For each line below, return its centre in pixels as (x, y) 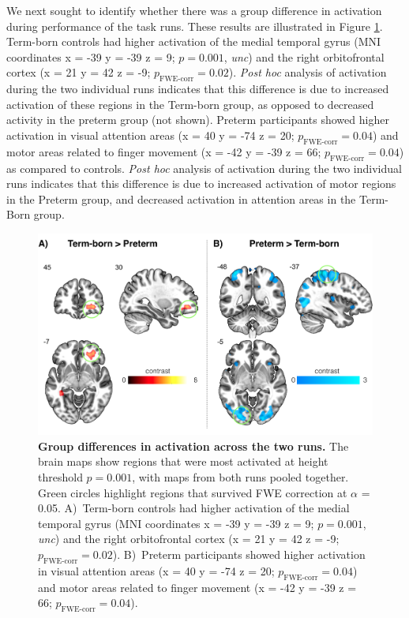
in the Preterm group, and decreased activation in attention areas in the (181, 199)
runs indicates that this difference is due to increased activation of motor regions (201, 184)
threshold (60, 477)
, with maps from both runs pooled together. (240, 477)
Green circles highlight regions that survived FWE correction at (193, 492)
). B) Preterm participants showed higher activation (239, 554)
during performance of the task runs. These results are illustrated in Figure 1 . (195, 26)
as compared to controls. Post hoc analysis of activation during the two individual (204, 168)
